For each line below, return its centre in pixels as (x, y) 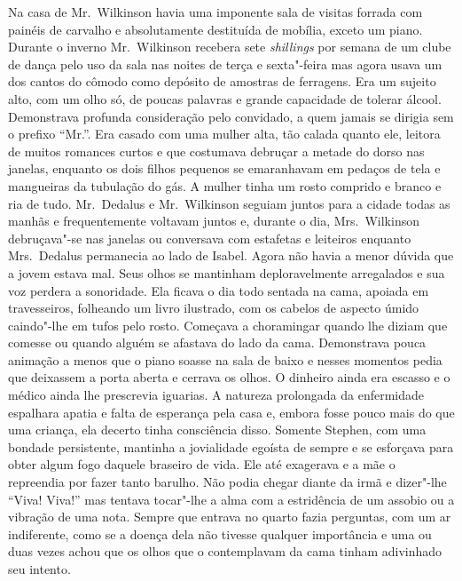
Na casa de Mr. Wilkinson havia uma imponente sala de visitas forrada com (215, 12)
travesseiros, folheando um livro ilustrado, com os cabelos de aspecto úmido (214, 308)
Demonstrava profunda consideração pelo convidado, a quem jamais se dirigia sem (231, 116)
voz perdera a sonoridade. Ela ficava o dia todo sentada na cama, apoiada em (219, 290)
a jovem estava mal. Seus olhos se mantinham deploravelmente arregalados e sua (227, 272)
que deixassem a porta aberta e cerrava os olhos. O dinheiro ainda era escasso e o (229, 377)
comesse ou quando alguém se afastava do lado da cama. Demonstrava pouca (217, 342)
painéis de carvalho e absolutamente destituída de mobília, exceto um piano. (215, 29)
